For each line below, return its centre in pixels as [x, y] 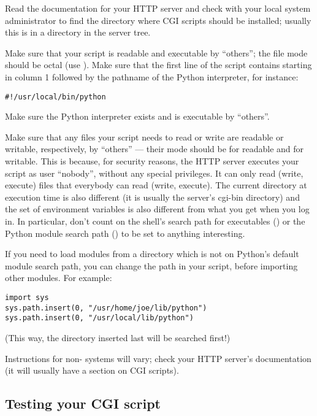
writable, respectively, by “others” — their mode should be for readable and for [155, 149]
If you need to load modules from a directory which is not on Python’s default [152, 254]
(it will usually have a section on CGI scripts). [92, 370]
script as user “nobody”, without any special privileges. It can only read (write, [154, 173]
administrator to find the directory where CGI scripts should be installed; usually [158, 20]
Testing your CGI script [83, 403]
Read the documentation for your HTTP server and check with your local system [158, 8]
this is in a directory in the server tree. [78, 32]
